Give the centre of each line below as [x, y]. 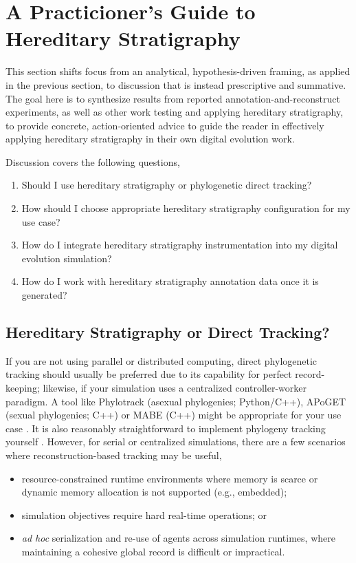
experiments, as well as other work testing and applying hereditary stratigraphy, [175, 112]
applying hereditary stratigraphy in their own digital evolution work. [150, 139]
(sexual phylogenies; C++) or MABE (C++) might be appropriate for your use [174, 415]
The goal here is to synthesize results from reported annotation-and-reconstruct [173, 98]
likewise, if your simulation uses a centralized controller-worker [175, 388]
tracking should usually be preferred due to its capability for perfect [149, 374]
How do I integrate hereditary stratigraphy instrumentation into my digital [180, 245]
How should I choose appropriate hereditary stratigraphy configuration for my [186, 208]
